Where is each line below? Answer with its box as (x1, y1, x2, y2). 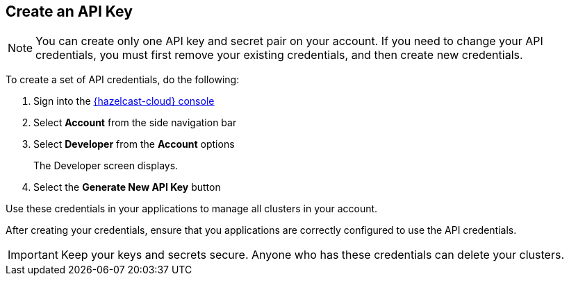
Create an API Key (6, 3, 133, 20)
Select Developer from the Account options (33, 138, 235, 151)
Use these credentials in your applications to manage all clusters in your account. (6, 203, 378, 215)
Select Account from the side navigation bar (33, 117, 237, 129)
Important (8, 248, 58, 262)
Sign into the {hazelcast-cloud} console (33, 95, 215, 108)
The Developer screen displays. (33, 160, 179, 172)
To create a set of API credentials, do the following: (6, 74, 240, 86)
